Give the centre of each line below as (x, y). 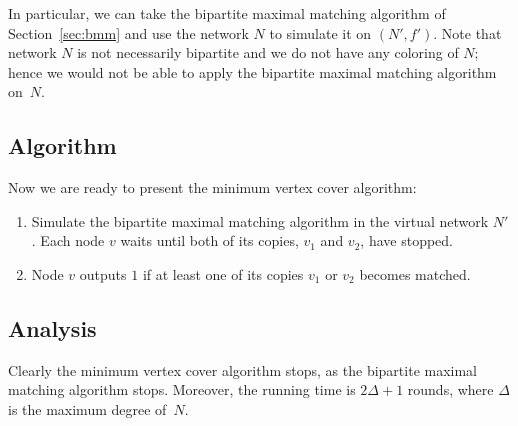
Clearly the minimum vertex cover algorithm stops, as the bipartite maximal (243, 369)
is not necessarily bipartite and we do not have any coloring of (268, 52)
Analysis (52, 327)
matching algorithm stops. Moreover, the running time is (182, 389)
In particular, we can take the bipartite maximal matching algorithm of (227, 13)
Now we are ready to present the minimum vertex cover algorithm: (212, 187)
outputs (103, 273)
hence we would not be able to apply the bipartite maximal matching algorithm (252, 71)
